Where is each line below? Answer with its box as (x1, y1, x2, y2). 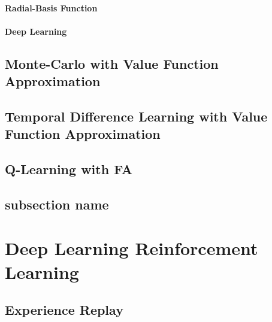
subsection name (5, 195, 109, 213)
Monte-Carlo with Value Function (5, 54, 219, 72)
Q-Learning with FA (5, 160, 132, 178)
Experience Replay (5, 300, 123, 319)
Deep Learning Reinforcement (5, 236, 258, 260)
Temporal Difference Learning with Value (5, 107, 268, 125)
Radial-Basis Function (5, 1, 98, 14)
